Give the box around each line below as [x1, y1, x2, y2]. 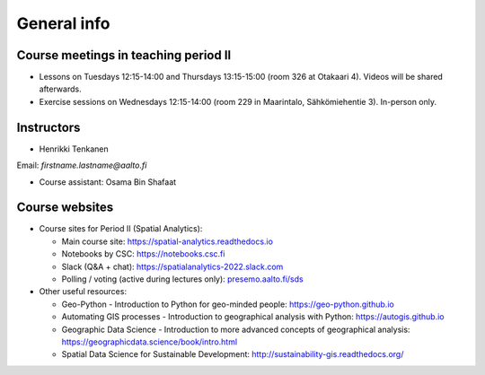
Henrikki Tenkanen [39, 144, 109, 154]
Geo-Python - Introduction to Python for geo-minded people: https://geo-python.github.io [61, 299, 394, 310]
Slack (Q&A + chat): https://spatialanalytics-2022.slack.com [61, 261, 284, 272]
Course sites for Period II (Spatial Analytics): [39, 223, 203, 234]
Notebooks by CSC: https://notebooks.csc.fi [61, 249, 225, 259]
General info [16, 13, 111, 33]
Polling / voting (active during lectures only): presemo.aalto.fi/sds [61, 274, 304, 284]
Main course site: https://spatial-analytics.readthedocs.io [61, 236, 274, 247]
